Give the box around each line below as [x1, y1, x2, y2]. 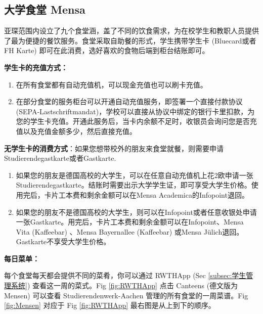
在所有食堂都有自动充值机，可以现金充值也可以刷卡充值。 [16, 79, 207, 89]
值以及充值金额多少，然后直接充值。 [16, 125, 137, 136]
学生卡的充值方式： [4, 62, 68, 72]
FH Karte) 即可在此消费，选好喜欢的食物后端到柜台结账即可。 [4, 45, 209, 56]
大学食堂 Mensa [4, 2, 85, 17]
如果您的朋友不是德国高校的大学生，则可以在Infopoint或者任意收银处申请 [16, 206, 257, 217]
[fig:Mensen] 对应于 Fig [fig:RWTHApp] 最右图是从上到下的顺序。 [4, 300, 215, 310]
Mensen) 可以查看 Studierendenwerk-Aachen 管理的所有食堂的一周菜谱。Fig [4, 290, 248, 300]
